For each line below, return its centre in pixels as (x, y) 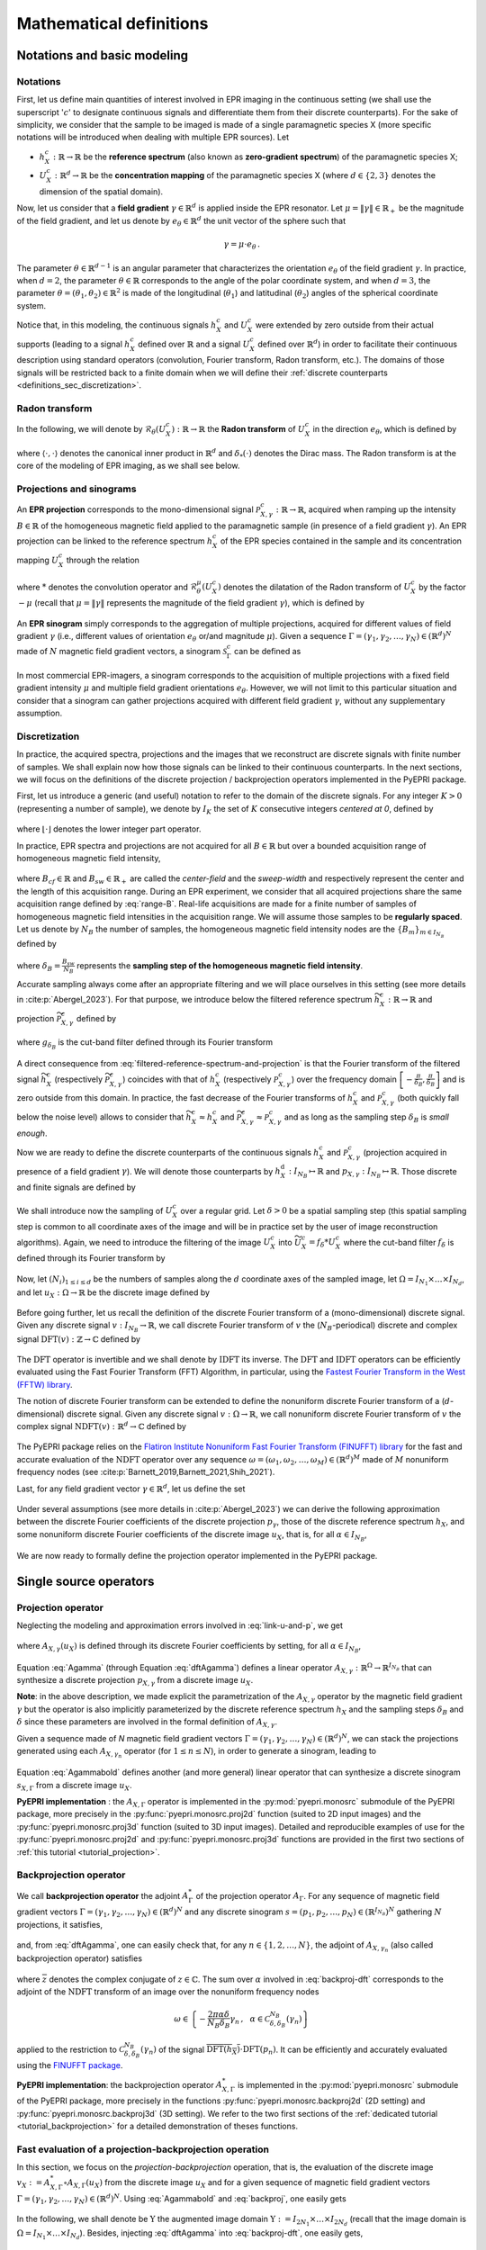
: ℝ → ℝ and (410, 999)
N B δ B (219, 2023)
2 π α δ (218, 2014)
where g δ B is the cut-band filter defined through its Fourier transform (145, 1044)
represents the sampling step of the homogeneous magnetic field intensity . (220, 965)
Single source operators (85, 1581)
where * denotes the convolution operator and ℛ (107, 587)
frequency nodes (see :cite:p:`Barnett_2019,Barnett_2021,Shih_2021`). (146, 1472)
